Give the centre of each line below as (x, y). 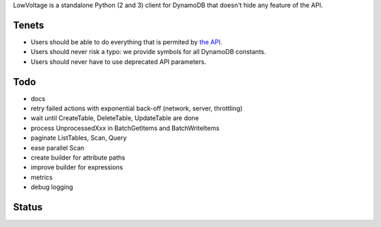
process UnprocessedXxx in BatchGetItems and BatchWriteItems (125, 128)
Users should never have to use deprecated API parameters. (119, 61)
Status (28, 207)
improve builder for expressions (77, 167)
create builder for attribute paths (78, 157)
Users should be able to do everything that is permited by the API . (126, 41)
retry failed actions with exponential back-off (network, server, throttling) (137, 108)
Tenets (29, 25)
